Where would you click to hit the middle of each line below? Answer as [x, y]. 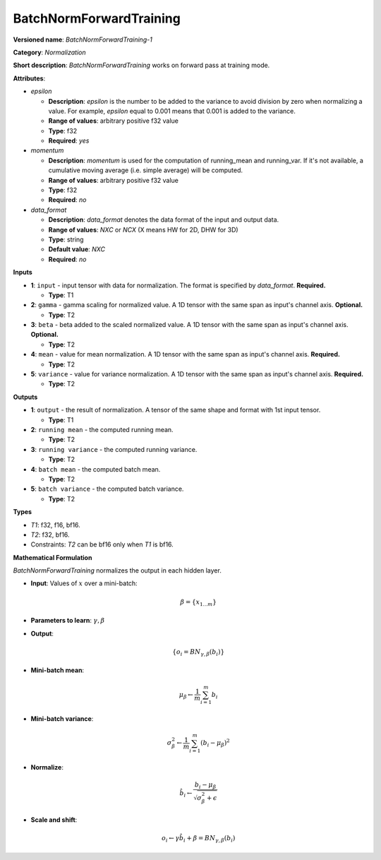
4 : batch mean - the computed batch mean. [96, 469]
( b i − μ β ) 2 [215, 743]
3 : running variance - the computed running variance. [114, 449]
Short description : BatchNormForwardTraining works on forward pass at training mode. [141, 65]
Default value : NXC [77, 249]
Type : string [66, 239]
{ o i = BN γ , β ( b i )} [199, 652]
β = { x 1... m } [198, 602]
